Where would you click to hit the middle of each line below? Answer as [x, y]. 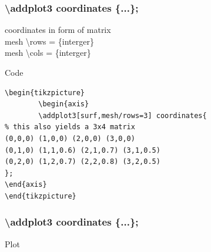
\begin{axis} [64, 104]
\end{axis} [26, 185]
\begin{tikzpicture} [45, 93]
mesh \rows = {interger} [49, 41]
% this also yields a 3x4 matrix [70, 127]
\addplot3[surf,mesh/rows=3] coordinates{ [123, 115]
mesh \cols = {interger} [48, 53]
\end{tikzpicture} [41, 196]
